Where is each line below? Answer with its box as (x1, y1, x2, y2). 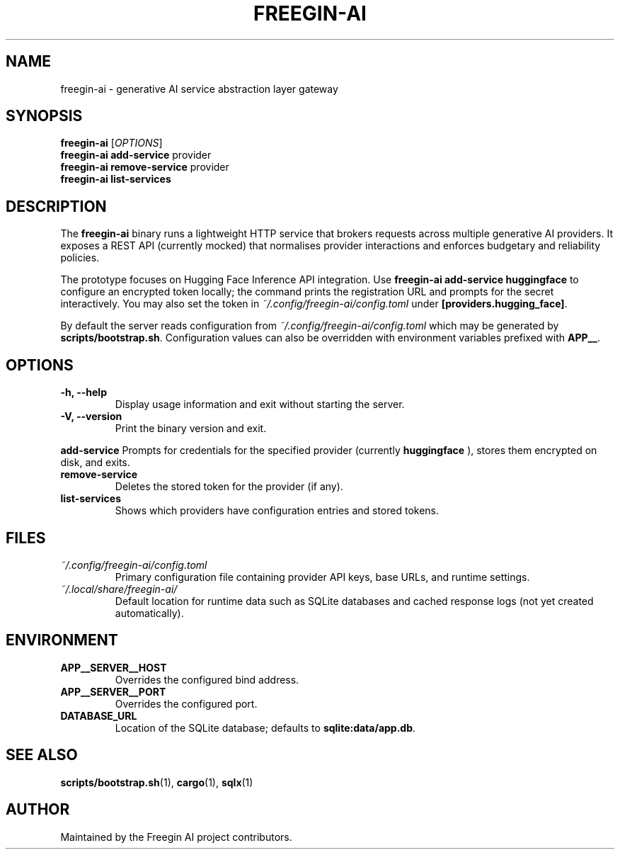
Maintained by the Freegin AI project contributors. (60, 830, 292, 843)
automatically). (115, 606, 184, 619)
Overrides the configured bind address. (115, 673, 299, 686)
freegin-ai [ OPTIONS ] (60, 137, 163, 149)
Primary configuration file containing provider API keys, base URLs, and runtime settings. (115, 570, 530, 583)
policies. (60, 251, 100, 264)
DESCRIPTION (6, 197, 107, 215)
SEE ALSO (6, 746, 78, 764)
